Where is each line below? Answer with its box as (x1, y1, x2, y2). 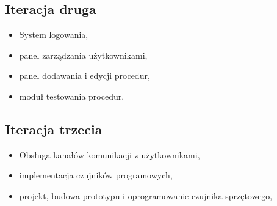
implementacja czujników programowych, (19, 169, 173, 182)
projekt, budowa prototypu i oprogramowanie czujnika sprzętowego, (19, 189, 273, 202)
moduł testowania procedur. (19, 89, 124, 102)
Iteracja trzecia (5, 119, 103, 138)
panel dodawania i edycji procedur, (19, 69, 150, 82)
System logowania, (19, 28, 88, 41)
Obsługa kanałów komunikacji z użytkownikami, (19, 148, 200, 161)
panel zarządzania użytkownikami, (19, 48, 148, 61)
